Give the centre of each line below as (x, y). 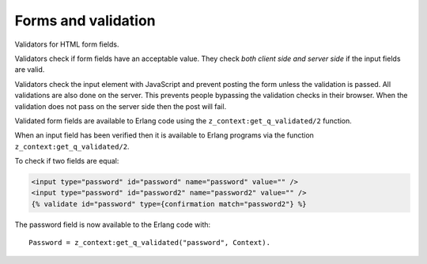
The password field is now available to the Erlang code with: (113, 224)
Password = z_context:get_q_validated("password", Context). (149, 243)
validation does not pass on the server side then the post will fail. (121, 106)
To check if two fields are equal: (67, 161)
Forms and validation (85, 21)
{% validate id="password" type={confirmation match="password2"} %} (169, 204)
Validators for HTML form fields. (67, 44)
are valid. (30, 70)
